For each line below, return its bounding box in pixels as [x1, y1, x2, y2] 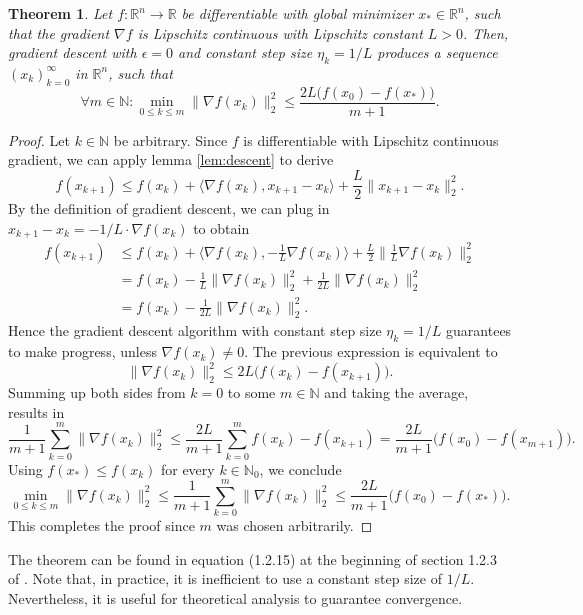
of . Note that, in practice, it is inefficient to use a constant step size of [8, 568, 442, 589]
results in [8, 401, 65, 422]
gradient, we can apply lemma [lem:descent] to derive [8, 149, 334, 170]
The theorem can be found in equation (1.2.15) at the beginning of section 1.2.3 [8, 548, 497, 569]
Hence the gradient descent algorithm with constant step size [8, 320, 382, 341]
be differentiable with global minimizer [181, 3, 414, 23]
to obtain [193, 217, 250, 238]
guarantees [446, 320, 512, 341]
